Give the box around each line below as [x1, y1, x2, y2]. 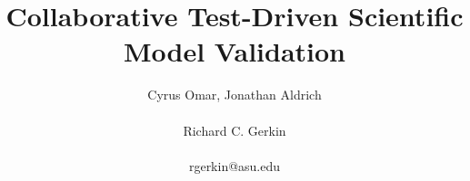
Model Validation [123, 33, 346, 70]
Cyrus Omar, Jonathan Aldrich [147, 85, 322, 104]
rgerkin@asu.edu [188, 156, 281, 175]
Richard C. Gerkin [183, 120, 286, 139]
